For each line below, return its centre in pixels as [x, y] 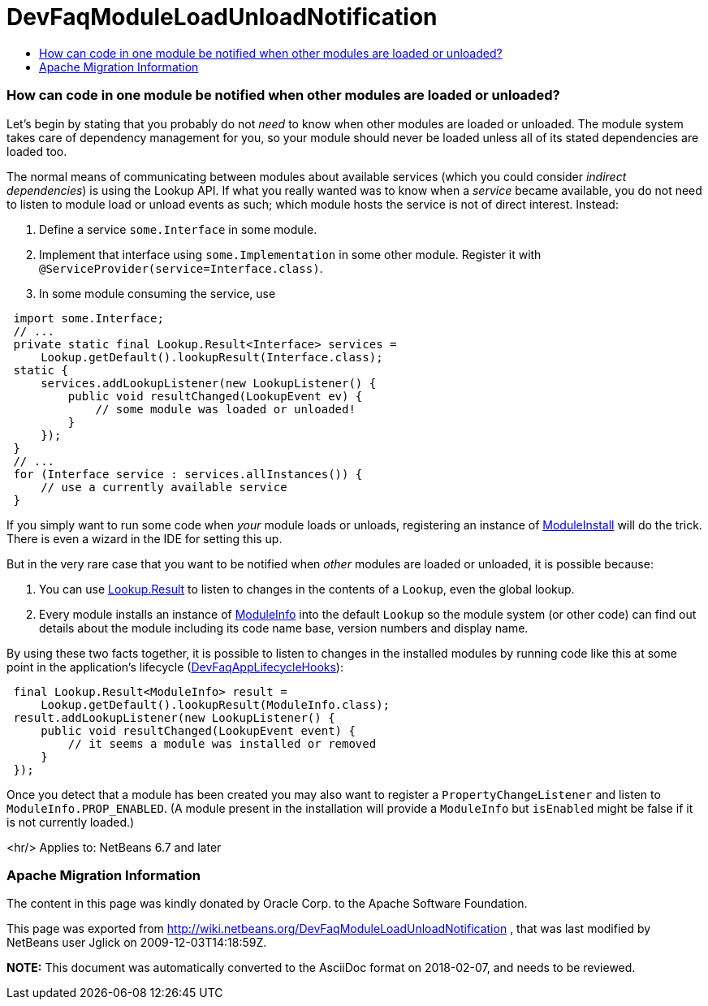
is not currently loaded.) [71, 822]
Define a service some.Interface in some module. [178, 229]
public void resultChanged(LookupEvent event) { [198, 730]
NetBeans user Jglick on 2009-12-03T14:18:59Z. [137, 943]
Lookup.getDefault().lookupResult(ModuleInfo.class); [216, 704]
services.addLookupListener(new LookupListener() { [209, 383]
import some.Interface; [88, 318]
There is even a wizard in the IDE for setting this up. [145, 538]
